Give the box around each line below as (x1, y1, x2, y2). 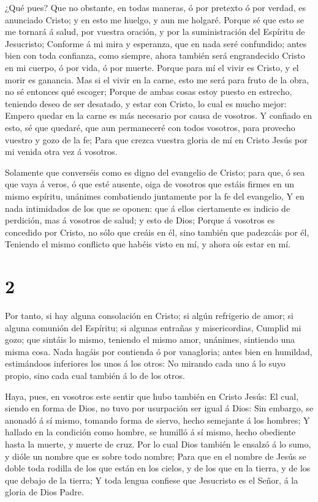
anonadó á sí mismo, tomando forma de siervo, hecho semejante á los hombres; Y (5, 413, 310, 426)
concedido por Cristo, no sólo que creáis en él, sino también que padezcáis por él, (5, 225, 309, 238)
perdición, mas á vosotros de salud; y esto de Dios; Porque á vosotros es (5, 214, 275, 227)
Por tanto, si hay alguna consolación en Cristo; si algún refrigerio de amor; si (5, 309, 293, 321)
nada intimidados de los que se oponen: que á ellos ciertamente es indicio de (5, 201, 290, 214)
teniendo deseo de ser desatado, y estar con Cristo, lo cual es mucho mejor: (5, 97, 287, 110)
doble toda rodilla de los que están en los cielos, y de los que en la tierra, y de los (5, 462, 311, 474)
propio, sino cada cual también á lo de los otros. (5, 369, 185, 381)
